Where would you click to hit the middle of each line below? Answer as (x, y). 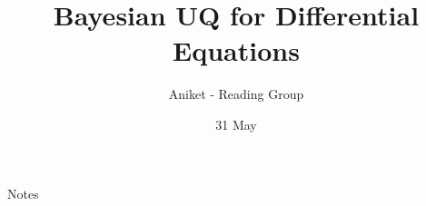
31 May (236, 124)
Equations (236, 50)
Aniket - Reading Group (236, 94)
